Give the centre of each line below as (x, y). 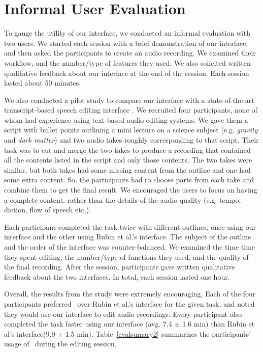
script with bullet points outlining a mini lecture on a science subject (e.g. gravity (131, 130)
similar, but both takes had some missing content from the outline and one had (127, 169)
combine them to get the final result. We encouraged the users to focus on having (131, 190)
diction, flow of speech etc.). (48, 210)
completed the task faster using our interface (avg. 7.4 (88, 324)
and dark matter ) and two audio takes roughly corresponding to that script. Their (131, 140)
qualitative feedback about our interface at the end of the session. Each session (127, 73)
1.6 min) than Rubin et (219, 324)
